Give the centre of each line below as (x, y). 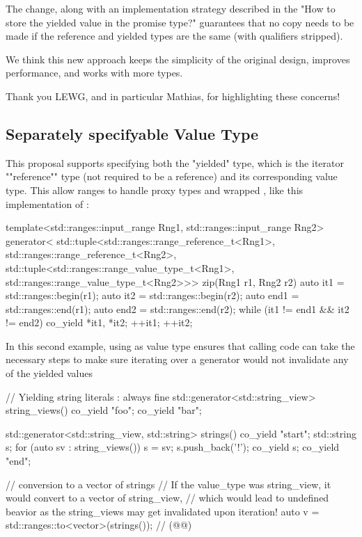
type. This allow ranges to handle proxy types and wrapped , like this (155, 190)
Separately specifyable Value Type (132, 133)
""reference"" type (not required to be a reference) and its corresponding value (172, 176)
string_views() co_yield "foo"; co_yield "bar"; (104, 410)
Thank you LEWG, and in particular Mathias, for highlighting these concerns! (173, 96)
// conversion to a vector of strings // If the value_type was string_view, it (168, 484)
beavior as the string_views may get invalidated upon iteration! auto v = (163, 511)
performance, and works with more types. (94, 73)
